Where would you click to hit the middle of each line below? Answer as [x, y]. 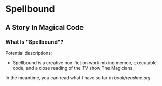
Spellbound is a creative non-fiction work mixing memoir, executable [85, 62]
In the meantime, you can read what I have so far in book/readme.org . [78, 78]
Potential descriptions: [29, 53]
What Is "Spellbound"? [34, 42]
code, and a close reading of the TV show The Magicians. [73, 68]
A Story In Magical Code [45, 28]
